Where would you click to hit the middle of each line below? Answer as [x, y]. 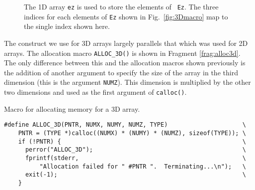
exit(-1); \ [135, 175]
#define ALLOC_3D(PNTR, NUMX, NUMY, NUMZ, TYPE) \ [125, 125]
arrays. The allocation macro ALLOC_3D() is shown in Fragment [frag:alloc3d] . [122, 53]
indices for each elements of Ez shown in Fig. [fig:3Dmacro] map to [126, 16]
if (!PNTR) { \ [132, 141]
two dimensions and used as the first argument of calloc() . [95, 92]
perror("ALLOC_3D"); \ [135, 150]
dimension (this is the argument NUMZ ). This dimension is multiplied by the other [127, 82]
